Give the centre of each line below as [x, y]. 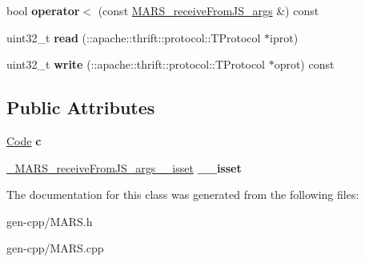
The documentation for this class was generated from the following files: [183, 195]
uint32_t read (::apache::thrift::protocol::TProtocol [134, 37]
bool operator [43, 10]
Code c [24, 140]
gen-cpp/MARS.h [50, 221]
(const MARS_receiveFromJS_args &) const [209, 10]
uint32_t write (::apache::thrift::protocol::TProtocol [136, 64]
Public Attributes [81, 107]
